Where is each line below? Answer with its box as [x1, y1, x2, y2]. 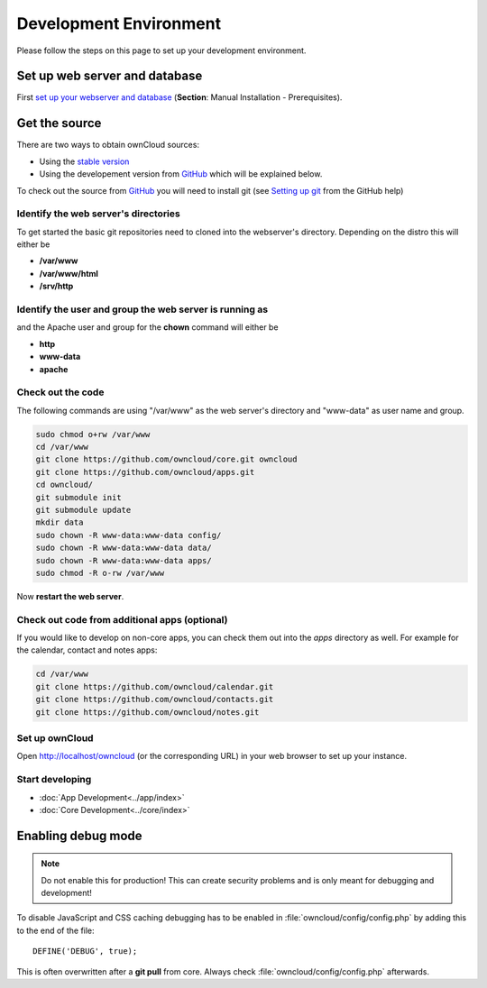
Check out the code [16, 386, 105, 398]
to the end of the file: [16, 925, 95, 936]
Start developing [16, 773, 92, 786]
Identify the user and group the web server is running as [16, 303, 269, 316]
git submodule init [35, 492, 122, 502]
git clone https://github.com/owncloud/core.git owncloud [35, 454, 298, 464]
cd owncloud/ [35, 480, 94, 490]
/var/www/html [39, 268, 99, 279]
